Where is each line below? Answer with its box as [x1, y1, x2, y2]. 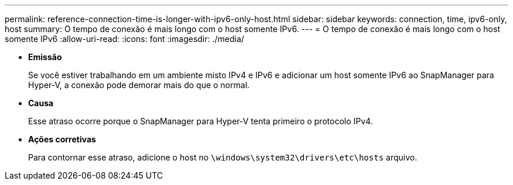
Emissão [28, 52, 62, 62]
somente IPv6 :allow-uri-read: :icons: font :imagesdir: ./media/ [5, 34, 244, 44]
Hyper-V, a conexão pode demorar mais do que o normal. [28, 80, 250, 90]
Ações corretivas [28, 134, 96, 144]
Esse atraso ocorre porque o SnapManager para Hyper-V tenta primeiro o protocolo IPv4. [28, 116, 373, 126]
